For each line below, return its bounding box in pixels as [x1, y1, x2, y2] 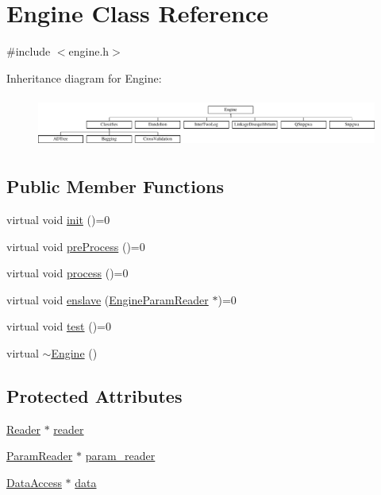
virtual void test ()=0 [6, 318, 111, 335]
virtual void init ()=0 [6, 211, 110, 227]
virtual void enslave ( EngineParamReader [6, 291, 209, 307]
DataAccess [6, 474, 62, 490]
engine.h [68, 43, 110, 60]
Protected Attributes [6, 383, 183, 408]
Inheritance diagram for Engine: [6, 69, 162, 86]
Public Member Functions [6, 174, 224, 199]
